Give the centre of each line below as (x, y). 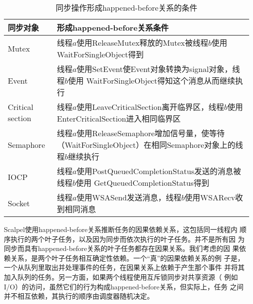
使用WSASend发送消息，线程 (129, 197)
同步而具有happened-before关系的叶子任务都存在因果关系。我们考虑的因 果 (122, 248)
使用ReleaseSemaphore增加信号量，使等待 (151, 133)
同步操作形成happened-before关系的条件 (126, 8)
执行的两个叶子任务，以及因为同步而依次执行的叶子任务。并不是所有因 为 (127, 239)
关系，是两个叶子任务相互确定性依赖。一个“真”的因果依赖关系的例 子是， (127, 258)
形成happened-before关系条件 (113, 27)
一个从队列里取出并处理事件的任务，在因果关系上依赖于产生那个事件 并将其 (124, 267)
